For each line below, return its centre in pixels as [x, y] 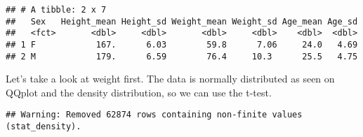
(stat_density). [44, 127]
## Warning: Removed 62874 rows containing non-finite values [154, 115]
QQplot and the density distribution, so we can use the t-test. [139, 92]
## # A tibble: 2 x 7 [56, 10]
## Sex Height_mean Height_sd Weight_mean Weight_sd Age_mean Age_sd [182, 21]
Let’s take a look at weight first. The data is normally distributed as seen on [170, 79]
